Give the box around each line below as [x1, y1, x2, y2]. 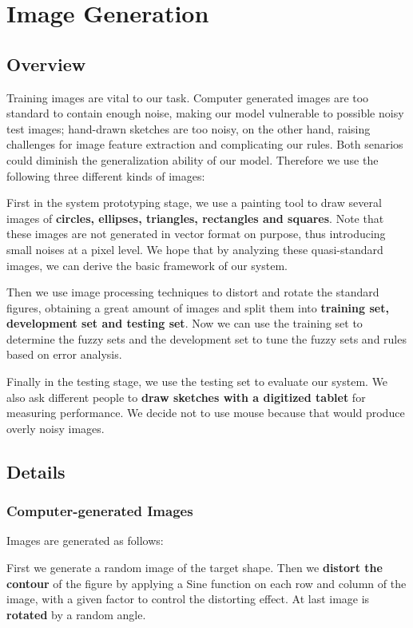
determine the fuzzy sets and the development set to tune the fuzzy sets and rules [6, 330, 407, 347]
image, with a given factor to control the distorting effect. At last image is [6, 590, 370, 607]
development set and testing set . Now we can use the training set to [6, 315, 363, 332]
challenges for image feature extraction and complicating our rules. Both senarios [6, 136, 403, 153]
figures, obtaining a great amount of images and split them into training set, [6, 299, 389, 316]
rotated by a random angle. [6, 606, 146, 622]
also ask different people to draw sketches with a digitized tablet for [6, 388, 366, 405]
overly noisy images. [6, 419, 105, 436]
